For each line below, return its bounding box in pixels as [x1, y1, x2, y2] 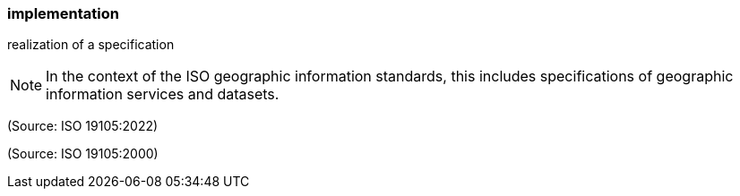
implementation [7, 4, 119, 22]
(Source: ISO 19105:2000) [7, 146, 159, 162]
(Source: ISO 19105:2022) [7, 118, 159, 134]
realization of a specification [7, 37, 175, 53]
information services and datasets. [46, 85, 280, 104]
